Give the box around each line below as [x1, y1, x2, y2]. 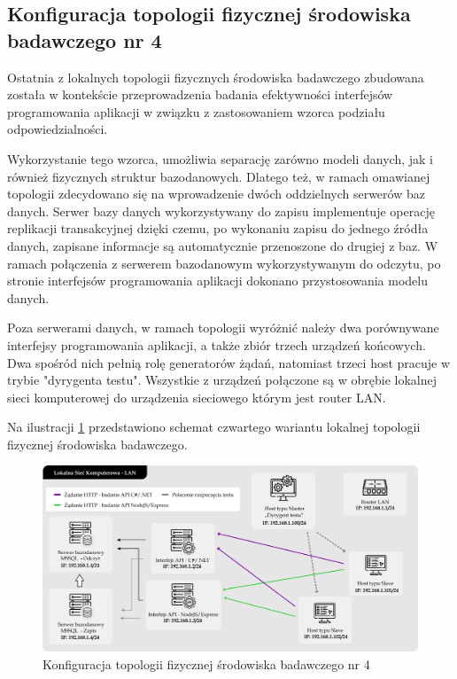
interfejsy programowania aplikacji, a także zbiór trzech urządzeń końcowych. [7, 335, 426, 354]
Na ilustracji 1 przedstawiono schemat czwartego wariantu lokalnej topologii [7, 418, 421, 436]
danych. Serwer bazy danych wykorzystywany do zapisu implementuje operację [7, 201, 435, 220]
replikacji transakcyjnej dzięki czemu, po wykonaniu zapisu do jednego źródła [7, 219, 429, 238]
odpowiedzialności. [7, 120, 108, 138]
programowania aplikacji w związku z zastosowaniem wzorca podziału [7, 102, 385, 121]
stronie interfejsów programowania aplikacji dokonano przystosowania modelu [7, 271, 428, 290]
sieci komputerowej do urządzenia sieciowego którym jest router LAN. [7, 387, 386, 406]
